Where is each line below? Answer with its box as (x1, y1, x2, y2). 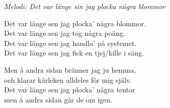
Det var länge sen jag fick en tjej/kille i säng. (4, 47, 144, 58)
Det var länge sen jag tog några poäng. (4, 28, 125, 38)
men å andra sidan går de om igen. (4, 94, 113, 104)
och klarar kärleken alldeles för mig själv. (4, 74, 132, 85)
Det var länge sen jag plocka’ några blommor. (4, 18, 146, 28)
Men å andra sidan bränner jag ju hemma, (4, 64, 136, 75)
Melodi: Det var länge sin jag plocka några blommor (4, 1, 165, 11)
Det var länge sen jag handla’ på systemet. (4, 37, 137, 48)
